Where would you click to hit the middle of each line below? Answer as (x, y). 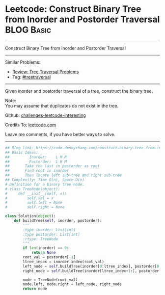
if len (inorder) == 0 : (46, 248)
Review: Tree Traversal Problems (45, 72)
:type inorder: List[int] (49, 230)
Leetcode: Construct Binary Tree (73, 9)
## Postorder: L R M (36, 161)
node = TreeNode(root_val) (50, 280)
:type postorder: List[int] (51, 234)
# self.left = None (34, 203)
